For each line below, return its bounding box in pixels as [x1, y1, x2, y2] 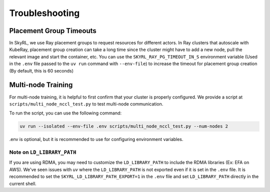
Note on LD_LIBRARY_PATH [9, 149, 76, 156]
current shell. [9, 180, 37, 186]
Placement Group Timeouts [9, 26, 97, 35]
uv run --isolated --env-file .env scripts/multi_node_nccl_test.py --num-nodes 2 [19, 123, 228, 129]
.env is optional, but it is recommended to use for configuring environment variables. [9, 136, 183, 142]
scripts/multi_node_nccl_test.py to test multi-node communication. [9, 100, 163, 107]
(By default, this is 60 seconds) [9, 67, 74, 73]
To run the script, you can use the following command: [9, 110, 122, 116]
